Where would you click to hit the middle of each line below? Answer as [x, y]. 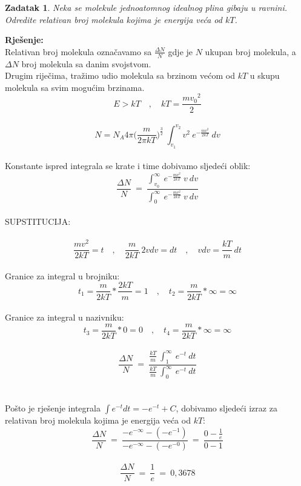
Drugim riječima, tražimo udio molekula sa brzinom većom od [120, 75]
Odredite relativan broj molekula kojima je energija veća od [114, 19]
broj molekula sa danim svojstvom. [86, 63]
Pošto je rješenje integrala [53, 408]
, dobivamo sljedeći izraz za [227, 408]
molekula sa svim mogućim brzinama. [75, 87]
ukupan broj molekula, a [250, 51]
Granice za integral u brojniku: [62, 275]
